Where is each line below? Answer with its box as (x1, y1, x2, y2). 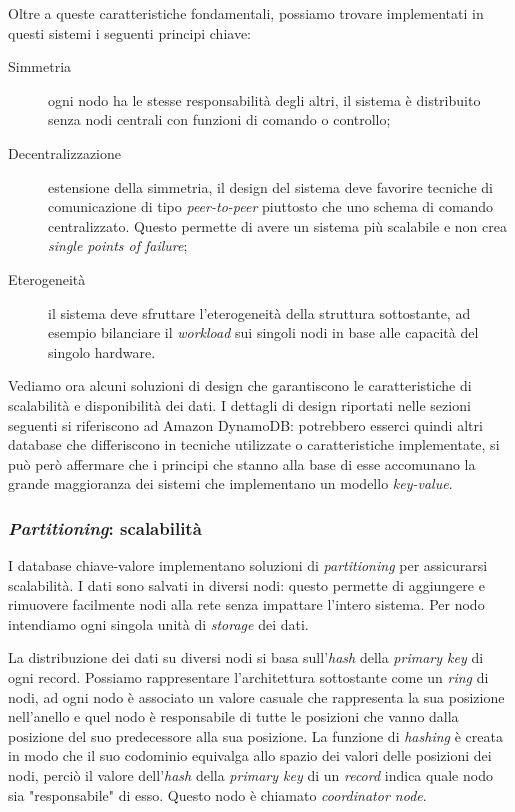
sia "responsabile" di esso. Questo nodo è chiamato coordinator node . (8, 784, 427, 805)
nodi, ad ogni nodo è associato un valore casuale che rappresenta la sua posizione (8, 686, 505, 707)
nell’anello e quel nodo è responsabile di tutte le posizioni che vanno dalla (8, 706, 459, 727)
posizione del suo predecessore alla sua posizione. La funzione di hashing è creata (8, 725, 503, 746)
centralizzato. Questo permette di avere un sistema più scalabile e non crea (48, 215, 507, 236)
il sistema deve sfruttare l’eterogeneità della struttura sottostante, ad (48, 302, 471, 323)
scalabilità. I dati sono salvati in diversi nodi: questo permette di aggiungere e (8, 574, 485, 595)
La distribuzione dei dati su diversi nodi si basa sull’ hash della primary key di (8, 647, 484, 668)
